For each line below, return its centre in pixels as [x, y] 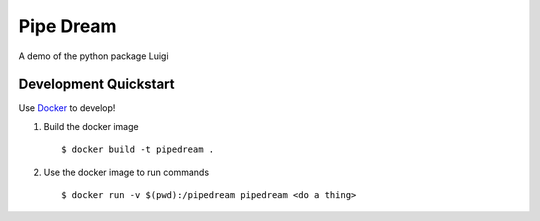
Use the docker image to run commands [126, 172]
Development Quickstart [96, 84]
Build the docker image [91, 126]
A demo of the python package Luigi [93, 56]
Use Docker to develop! [67, 108]
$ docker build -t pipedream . [138, 149]
